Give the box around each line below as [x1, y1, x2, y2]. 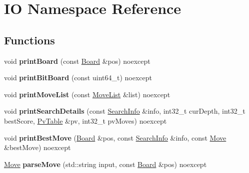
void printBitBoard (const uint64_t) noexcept [4, 72, 152, 83]
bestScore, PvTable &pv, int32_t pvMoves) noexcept [4, 115, 167, 126]
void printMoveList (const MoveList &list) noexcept [4, 89, 170, 99]
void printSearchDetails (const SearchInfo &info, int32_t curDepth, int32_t [4, 106, 245, 116]
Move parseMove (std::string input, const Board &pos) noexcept [4, 159, 207, 169]
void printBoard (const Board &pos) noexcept [4, 55, 150, 66]
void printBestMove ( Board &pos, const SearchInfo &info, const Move [4, 132, 226, 143]
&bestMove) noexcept [4, 142, 71, 153]
